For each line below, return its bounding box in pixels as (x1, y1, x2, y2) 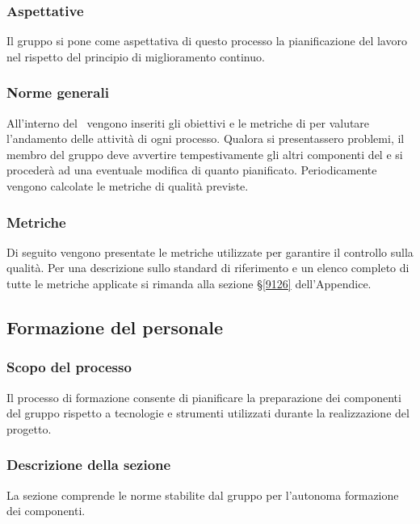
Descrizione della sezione (6, 455, 171, 475)
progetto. (6, 420, 52, 437)
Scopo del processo (6, 357, 132, 377)
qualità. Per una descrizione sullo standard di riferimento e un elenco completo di (6, 259, 409, 276)
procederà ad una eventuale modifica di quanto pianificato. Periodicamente (6, 161, 377, 178)
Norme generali (6, 82, 109, 103)
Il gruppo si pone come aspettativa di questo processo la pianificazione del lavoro (6, 32, 407, 49)
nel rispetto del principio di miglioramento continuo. (6, 48, 265, 65)
